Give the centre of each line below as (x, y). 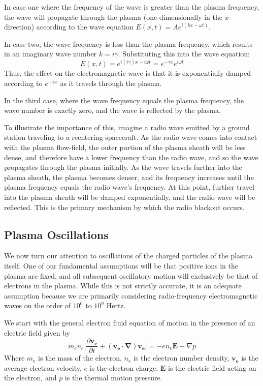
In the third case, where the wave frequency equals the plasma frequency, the (124, 100)
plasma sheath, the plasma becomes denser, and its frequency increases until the (129, 177)
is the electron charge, (124, 367)
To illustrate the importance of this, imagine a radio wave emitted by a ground (127, 127)
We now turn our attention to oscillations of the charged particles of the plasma (128, 256)
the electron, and (30, 378)
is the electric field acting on (212, 367)
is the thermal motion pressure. (113, 378)
